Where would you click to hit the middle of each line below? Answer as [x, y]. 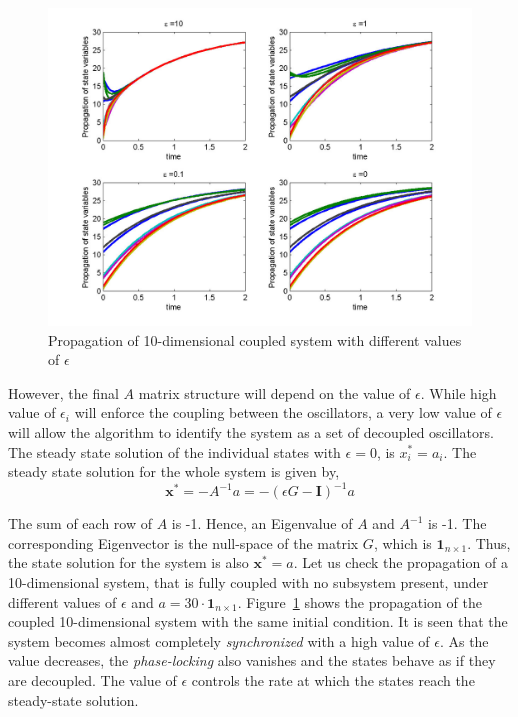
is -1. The [457, 523]
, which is [402, 542]
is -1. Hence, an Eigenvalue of [262, 523]
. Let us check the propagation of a [400, 562]
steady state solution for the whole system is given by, [174, 471]
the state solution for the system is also [128, 562]
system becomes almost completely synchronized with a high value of [219, 640]
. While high [458, 392]
